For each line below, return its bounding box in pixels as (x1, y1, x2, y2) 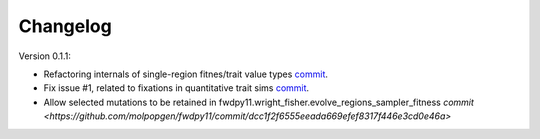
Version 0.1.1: (18, 50, 72, 62)
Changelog (18, 15, 112, 37)
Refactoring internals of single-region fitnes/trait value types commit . (43, 68, 329, 80)
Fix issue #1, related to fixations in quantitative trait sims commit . (43, 82, 310, 94)
